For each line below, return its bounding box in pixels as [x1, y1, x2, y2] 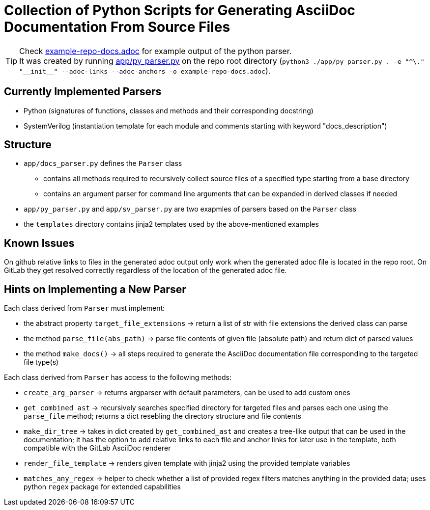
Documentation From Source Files [4, 19, 230, 35]
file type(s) [24, 358, 59, 367]
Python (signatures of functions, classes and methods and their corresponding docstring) [24, 106, 314, 115]
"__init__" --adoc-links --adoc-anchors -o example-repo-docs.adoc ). [19, 65, 271, 76]
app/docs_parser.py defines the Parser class [24, 159, 182, 168]
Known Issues [4, 237, 75, 249]
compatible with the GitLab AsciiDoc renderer [24, 444, 171, 453]
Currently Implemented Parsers [4, 85, 162, 98]
